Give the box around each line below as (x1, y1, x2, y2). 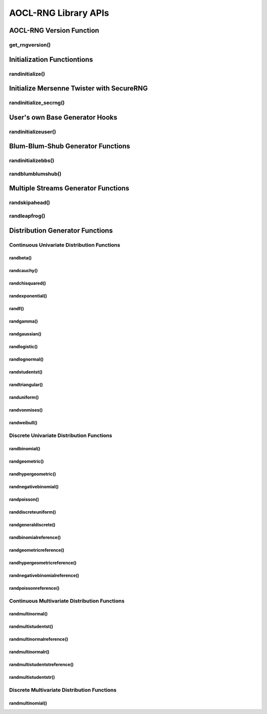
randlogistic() (9, 344, 38, 350)
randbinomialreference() (9, 534, 61, 540)
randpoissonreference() (9, 585, 60, 591)
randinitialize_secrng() (9, 99, 65, 106)
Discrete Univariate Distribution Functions (9, 432, 112, 439)
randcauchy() (9, 268, 38, 274)
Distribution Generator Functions (9, 226, 113, 235)
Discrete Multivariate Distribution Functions (9, 687, 117, 694)
